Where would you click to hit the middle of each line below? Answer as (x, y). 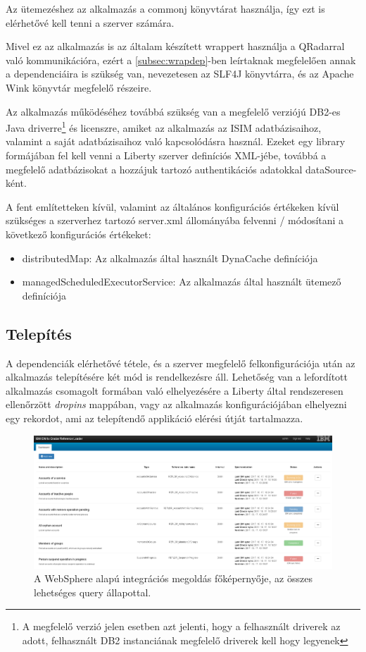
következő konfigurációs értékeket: (78, 234)
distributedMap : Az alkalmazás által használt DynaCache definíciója (170, 258)
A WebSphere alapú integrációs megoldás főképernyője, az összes (173, 578)
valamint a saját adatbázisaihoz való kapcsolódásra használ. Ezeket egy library (176, 141)
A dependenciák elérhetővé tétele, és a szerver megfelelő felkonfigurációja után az (181, 363)
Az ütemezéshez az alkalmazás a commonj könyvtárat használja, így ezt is (165, 8)
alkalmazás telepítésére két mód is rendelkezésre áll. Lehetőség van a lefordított (177, 377)
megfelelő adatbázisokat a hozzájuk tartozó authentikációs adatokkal (154, 169)
